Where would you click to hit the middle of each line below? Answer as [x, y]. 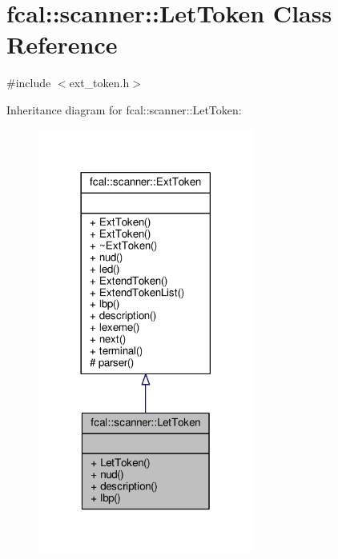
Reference [62, 44]
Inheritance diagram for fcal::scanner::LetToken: [124, 109]
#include [29, 83]
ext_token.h [99, 83]
